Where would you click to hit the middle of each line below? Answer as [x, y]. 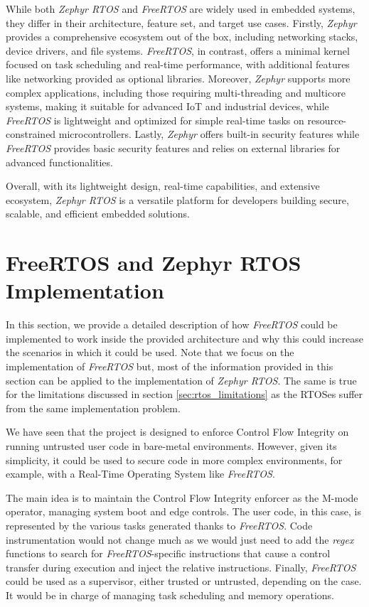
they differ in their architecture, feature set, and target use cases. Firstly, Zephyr [181, 22]
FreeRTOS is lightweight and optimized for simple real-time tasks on [155, 120]
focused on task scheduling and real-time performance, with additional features [178, 64]
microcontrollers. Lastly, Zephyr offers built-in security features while [209, 134]
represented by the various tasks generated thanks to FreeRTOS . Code [159, 525]
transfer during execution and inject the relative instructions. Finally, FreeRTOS [181, 567]
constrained [31, 134]
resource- [327, 120]
